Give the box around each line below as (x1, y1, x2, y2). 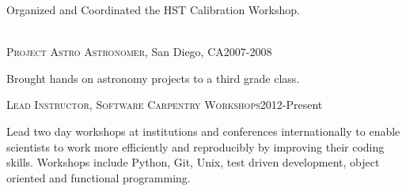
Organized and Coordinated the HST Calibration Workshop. (6, 2, 300, 17)
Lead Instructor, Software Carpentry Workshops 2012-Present (6, 96, 323, 113)
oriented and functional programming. (6, 169, 191, 185)
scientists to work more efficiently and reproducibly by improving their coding (6, 138, 385, 155)
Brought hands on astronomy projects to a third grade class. (6, 69, 300, 86)
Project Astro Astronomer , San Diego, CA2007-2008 (6, 43, 272, 60)
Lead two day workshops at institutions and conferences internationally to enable (6, 122, 400, 139)
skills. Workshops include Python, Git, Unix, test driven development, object (6, 154, 380, 170)
